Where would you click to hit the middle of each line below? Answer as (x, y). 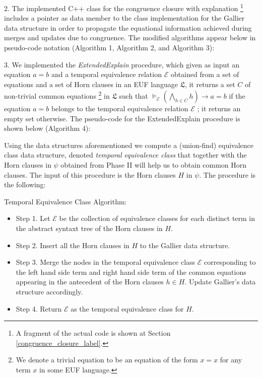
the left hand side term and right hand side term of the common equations (131, 272)
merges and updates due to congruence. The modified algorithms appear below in (130, 37)
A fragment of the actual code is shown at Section (93, 333)
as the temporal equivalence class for (127, 308)
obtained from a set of (205, 74)
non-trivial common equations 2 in (57, 95)
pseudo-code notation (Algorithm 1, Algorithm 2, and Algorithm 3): (109, 48)
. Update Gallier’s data (220, 282)
